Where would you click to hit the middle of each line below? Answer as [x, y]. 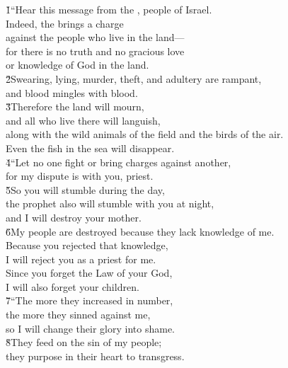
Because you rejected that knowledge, [87, 245]
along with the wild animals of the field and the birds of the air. [145, 134]
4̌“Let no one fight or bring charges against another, [119, 162]
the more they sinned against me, [78, 315]
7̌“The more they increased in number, [90, 300]
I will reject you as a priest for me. [81, 259]
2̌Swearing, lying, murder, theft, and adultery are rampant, [134, 78]
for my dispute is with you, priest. [80, 176]
